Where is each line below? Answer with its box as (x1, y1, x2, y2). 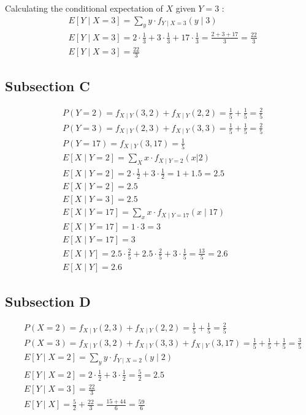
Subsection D (5, 291, 91, 310)
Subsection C (5, 77, 90, 95)
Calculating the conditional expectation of (5, 2, 163, 14)
